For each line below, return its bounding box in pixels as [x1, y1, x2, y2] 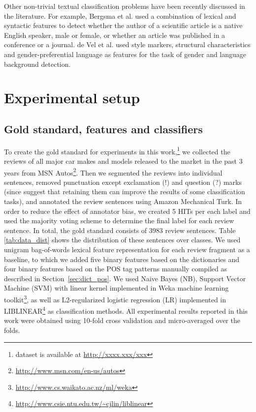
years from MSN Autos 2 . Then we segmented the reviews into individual [4, 166, 223, 177]
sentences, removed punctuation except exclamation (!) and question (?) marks [4, 177, 242, 187]
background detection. [4, 59, 71, 69]
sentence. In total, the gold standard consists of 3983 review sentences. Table [4, 225, 236, 235]
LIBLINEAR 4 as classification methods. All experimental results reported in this [4, 304, 248, 316]
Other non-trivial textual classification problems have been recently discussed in [4, 1, 245, 11]
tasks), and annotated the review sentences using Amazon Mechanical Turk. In [4, 196, 242, 206]
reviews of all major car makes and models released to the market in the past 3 [4, 155, 243, 166]
